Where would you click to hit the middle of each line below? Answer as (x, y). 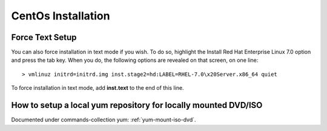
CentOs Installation (61, 16)
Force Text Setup (44, 37)
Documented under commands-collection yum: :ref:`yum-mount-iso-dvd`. (104, 120)
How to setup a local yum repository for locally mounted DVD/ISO (137, 105)
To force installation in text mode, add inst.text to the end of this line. (97, 88)
